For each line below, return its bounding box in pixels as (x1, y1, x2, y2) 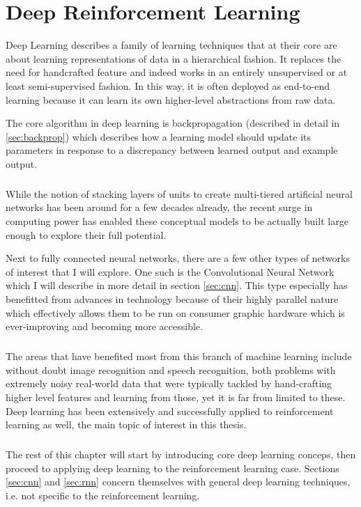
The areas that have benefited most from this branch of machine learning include (6, 349, 352, 364)
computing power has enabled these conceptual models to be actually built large (6, 214, 348, 228)
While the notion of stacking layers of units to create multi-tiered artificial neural (6, 186, 353, 201)
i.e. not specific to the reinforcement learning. (6, 487, 200, 502)
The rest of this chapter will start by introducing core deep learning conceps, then (6, 447, 356, 462)
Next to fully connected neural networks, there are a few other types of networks (6, 251, 350, 265)
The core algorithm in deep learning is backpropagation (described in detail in (6, 116, 340, 130)
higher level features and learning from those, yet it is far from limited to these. (6, 389, 346, 404)
